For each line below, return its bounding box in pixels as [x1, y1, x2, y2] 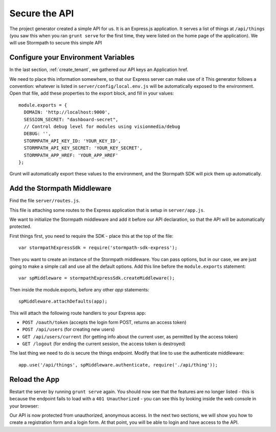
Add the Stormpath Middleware [9, 184, 112, 193]
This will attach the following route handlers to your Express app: [9, 310, 146, 316]
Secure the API [9, 8, 74, 19]
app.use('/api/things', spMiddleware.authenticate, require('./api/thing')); [18, 362, 218, 368]
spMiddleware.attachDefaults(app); [18, 299, 108, 304]
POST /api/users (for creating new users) [22, 326, 115, 332]
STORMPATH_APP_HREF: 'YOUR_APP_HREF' [24, 152, 119, 158]
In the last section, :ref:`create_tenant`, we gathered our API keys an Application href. [9, 66, 189, 73]
